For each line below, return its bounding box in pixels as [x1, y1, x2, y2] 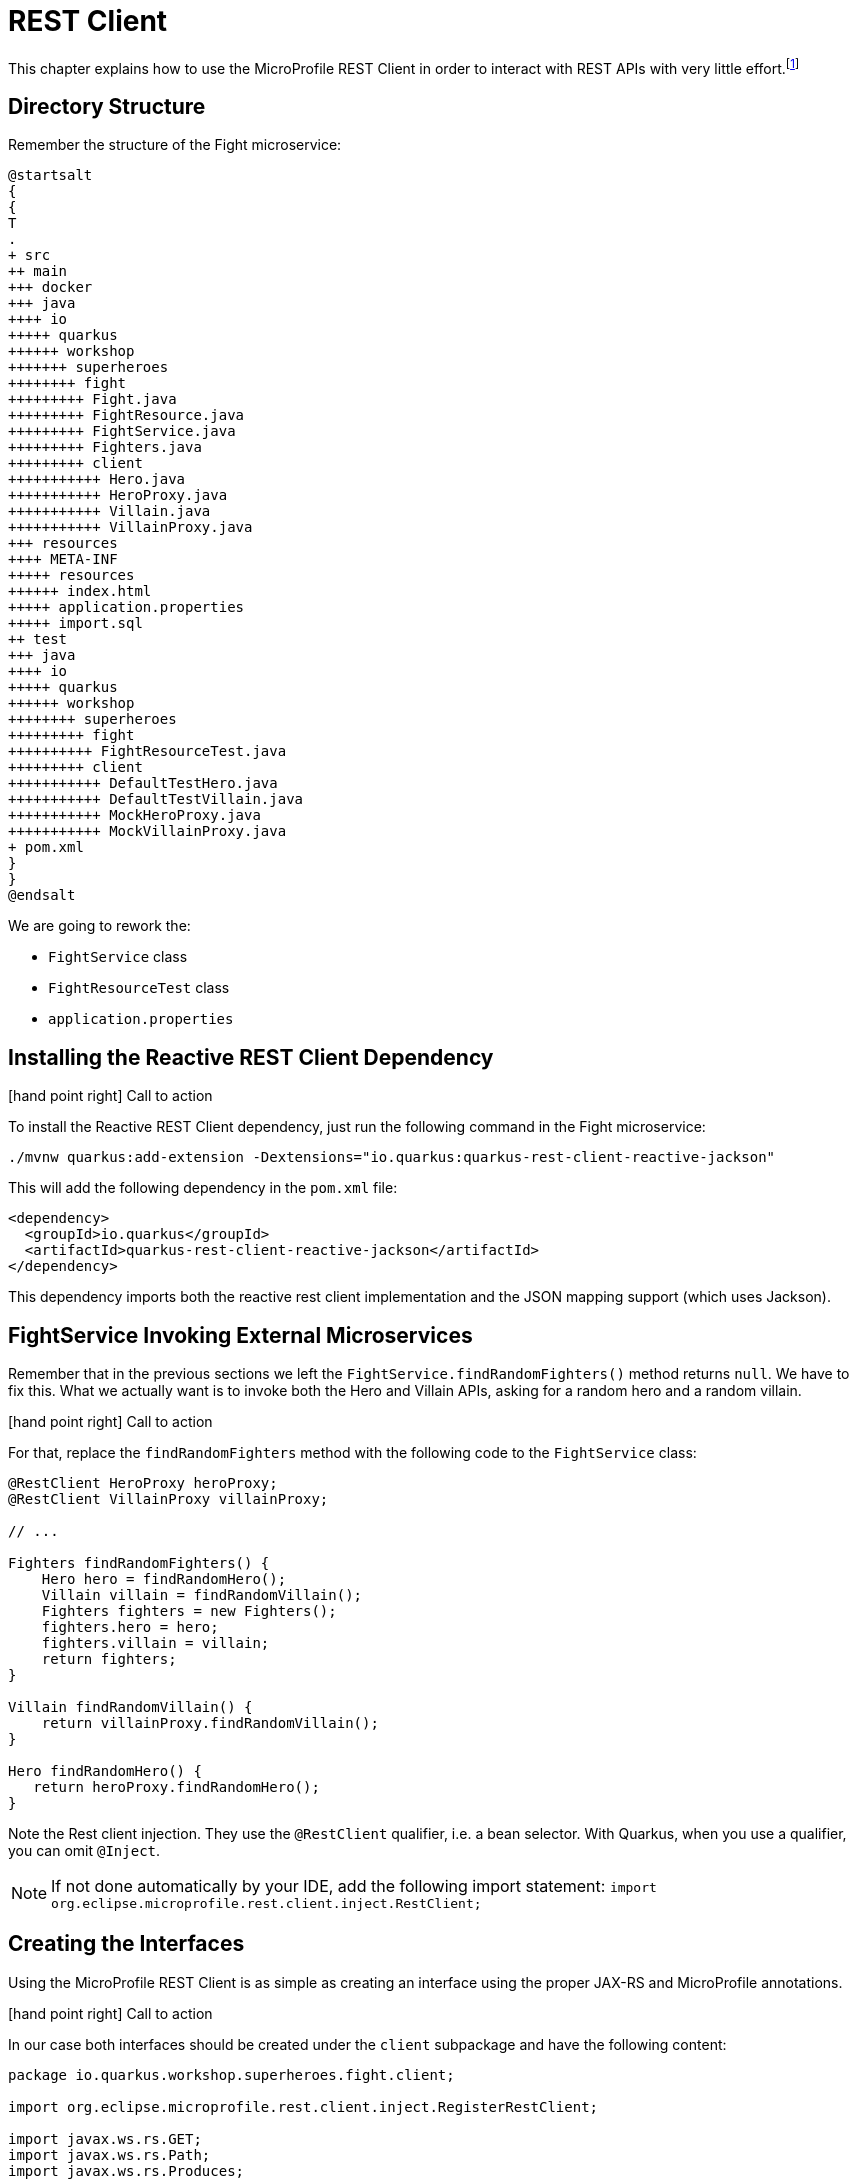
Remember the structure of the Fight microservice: [8, 136, 342, 154]
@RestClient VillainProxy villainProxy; [8, 1490, 329, 1507]
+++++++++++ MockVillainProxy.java [8, 823, 287, 840]
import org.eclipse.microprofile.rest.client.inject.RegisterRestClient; [8, 2098, 599, 2115]
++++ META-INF [8, 551, 118, 568]
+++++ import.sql [8, 615, 143, 632]
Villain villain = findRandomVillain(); [41, 1586, 363, 1603]
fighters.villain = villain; [41, 1634, 270, 1651]
